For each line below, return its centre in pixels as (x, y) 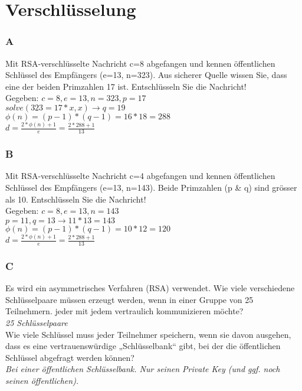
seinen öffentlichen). (42, 380)
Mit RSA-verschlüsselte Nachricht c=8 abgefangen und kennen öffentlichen (140, 63)
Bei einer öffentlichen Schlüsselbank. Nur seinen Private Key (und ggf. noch (143, 369)
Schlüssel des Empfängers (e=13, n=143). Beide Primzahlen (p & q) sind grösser (151, 187)
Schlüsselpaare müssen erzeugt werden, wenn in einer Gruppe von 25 (129, 299)
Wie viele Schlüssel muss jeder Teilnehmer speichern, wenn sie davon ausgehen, (148, 334)
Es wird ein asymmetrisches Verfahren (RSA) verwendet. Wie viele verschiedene (150, 288)
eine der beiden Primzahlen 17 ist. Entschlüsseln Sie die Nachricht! (126, 86)
